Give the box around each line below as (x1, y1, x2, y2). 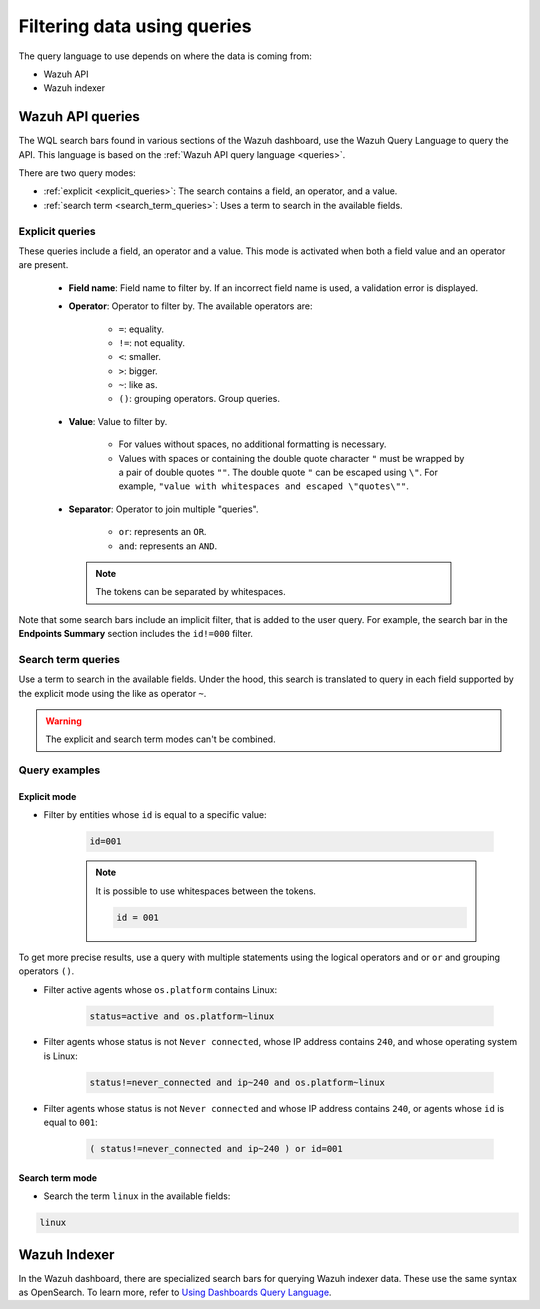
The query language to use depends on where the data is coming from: (18, 50, 312, 62)
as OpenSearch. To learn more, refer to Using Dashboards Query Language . (18, 1286, 332, 1299)
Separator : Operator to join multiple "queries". (68, 503, 259, 515)
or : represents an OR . (118, 526, 207, 538)
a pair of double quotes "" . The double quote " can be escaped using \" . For (118, 466, 439, 479)
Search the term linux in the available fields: (43, 1190, 231, 1202)
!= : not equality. (118, 336, 185, 349)
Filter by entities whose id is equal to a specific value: (43, 809, 267, 821)
